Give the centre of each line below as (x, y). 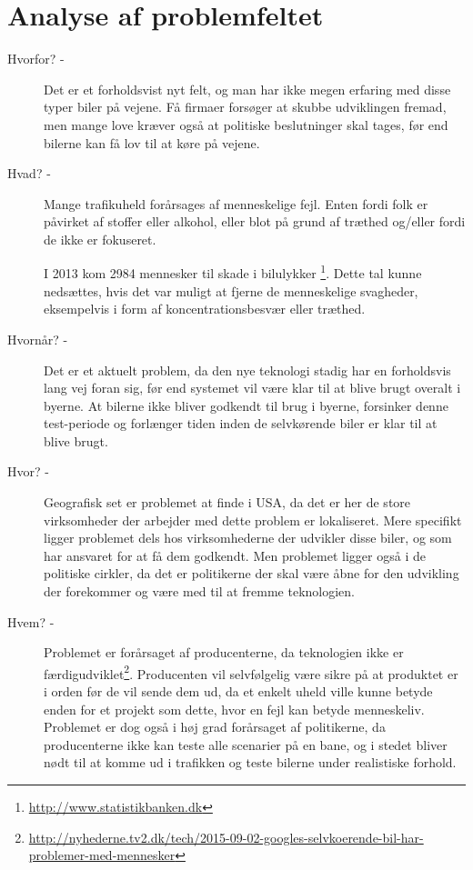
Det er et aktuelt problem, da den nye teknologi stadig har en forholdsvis (247, 370)
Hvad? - (29, 173)
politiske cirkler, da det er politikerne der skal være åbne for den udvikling (252, 573)
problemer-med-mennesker (102, 855)
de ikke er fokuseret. (100, 239)
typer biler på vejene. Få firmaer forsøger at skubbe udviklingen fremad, (245, 107)
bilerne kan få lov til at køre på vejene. (152, 142)
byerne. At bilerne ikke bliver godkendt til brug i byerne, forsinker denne (246, 405)
